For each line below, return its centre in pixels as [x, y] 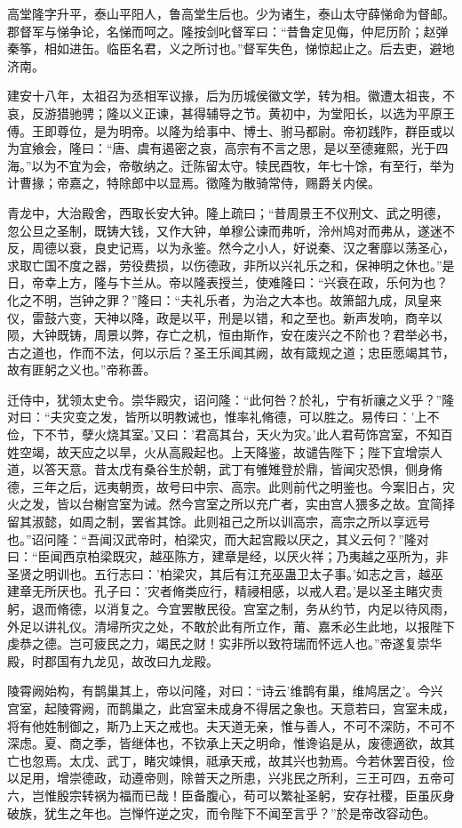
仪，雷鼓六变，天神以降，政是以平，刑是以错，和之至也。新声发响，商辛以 [225, 317]
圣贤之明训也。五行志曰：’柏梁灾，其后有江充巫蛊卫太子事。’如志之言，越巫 [225, 573]
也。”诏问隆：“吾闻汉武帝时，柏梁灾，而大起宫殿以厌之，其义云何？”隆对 [218, 539]
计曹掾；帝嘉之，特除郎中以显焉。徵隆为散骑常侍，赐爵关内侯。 [194, 183]
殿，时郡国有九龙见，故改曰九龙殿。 [113, 660]
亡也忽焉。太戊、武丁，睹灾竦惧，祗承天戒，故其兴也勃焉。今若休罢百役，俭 [231, 760]
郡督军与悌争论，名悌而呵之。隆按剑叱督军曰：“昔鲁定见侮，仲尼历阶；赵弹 [228, 31]
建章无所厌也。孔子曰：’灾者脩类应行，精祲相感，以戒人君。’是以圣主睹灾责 [225, 591]
